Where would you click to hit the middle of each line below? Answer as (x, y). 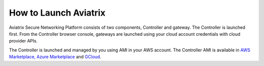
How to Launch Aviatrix (57, 13)
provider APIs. (23, 41)
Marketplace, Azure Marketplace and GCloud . (55, 57)
